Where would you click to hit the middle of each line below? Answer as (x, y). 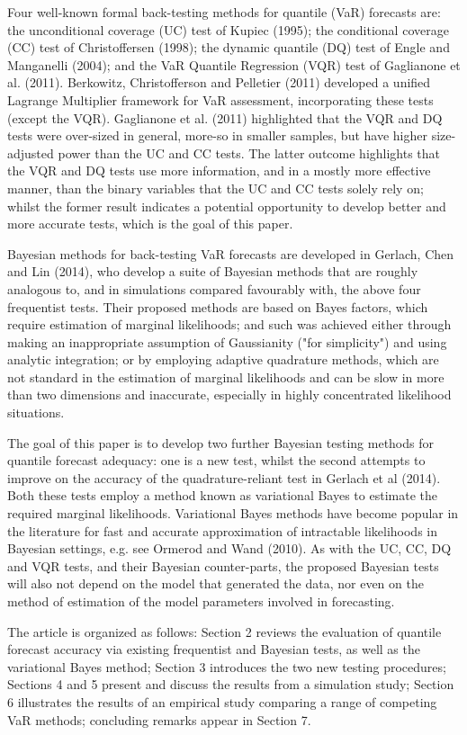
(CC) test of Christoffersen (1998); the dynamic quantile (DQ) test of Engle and (229, 47)
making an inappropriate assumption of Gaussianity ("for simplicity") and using (227, 341)
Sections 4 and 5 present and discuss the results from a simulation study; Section (231, 684)
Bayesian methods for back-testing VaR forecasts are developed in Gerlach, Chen (231, 253)
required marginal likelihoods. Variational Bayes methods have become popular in (233, 513)
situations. (36, 412)
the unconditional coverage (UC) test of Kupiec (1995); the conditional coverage (228, 29)
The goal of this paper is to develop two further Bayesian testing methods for (220, 442)
